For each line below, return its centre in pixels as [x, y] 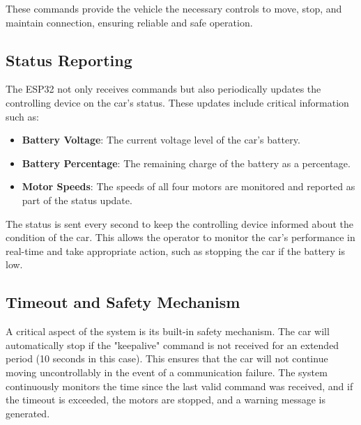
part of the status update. [77, 200]
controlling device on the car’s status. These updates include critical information [177, 102]
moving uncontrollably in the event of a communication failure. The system [167, 372]
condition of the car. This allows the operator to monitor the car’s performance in [180, 237]
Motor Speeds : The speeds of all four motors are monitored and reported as [189, 186]
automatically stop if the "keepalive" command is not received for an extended [172, 345]
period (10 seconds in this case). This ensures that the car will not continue [167, 358]
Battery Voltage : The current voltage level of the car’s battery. [161, 140]
